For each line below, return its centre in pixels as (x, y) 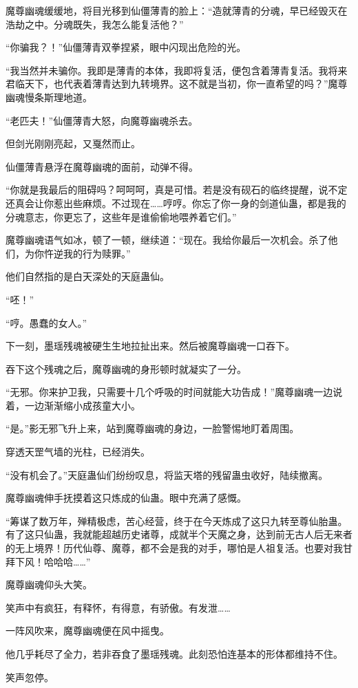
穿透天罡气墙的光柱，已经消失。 (78, 452)
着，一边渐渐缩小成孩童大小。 (73, 405)
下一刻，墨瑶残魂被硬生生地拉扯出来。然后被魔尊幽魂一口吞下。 (150, 346)
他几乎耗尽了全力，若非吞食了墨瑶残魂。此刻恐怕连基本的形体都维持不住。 (174, 654)
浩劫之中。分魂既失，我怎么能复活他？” (95, 24)
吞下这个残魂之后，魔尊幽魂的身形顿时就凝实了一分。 (126, 368)
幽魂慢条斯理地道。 (49, 97)
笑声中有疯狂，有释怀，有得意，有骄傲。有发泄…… (118, 607)
